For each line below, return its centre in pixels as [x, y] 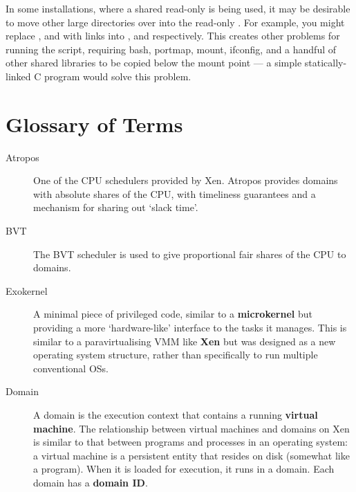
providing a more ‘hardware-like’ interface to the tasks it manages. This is [190, 328]
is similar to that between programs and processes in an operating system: [190, 442]
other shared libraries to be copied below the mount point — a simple [154, 63]
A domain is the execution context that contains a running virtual [176, 414]
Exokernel [27, 290]
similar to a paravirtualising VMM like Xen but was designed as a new [185, 341]
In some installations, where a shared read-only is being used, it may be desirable [178, 8]
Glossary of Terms [94, 124]
